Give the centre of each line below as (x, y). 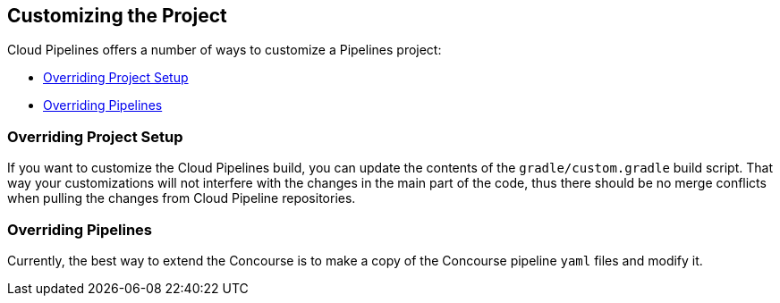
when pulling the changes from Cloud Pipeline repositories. (182, 198)
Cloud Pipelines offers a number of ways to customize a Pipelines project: (225, 50)
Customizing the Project (117, 16)
